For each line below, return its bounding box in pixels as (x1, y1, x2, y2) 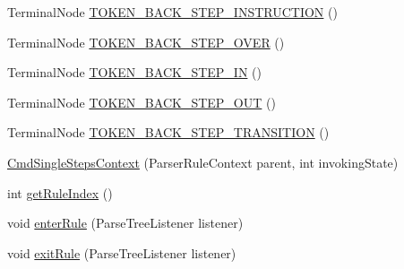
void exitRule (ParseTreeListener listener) (7, 243, 236, 262)
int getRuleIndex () (7, 183, 113, 202)
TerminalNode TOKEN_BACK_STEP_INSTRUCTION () (7, 3, 338, 21)
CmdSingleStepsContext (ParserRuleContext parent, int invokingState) (7, 152, 399, 171)
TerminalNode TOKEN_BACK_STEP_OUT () (7, 92, 276, 111)
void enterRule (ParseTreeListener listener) (7, 213, 244, 232)
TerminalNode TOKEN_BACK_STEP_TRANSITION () (7, 123, 330, 142)
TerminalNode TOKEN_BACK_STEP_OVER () (7, 32, 285, 51)
